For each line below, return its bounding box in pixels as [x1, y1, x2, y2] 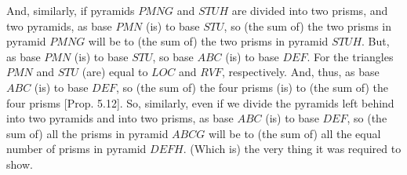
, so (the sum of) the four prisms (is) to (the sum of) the [116, 78, 389, 95]
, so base [152, 48, 194, 64]
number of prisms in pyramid [6, 140, 147, 157]
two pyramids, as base [6, 17, 112, 34]
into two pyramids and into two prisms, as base [6, 110, 234, 126]
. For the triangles [307, 48, 394, 64]
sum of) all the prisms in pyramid [6, 125, 169, 141]
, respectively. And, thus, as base [222, 64, 380, 80]
